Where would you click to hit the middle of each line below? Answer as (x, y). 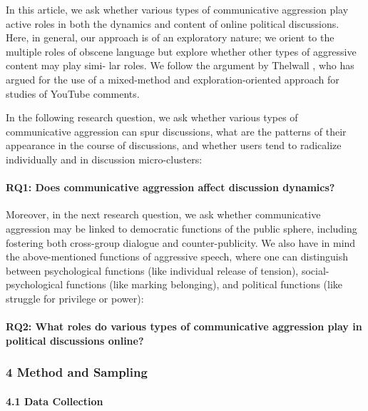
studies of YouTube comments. (73, 93)
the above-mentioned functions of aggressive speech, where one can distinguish (177, 257)
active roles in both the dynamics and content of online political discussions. (173, 23)
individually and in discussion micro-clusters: (104, 159)
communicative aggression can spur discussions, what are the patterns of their (176, 131)
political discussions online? (75, 340)
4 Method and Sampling (77, 372)
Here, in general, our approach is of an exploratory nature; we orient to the (170, 37)
